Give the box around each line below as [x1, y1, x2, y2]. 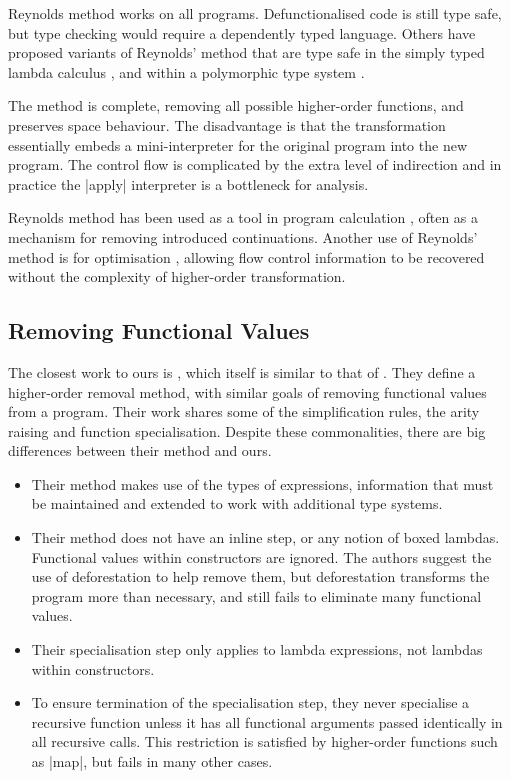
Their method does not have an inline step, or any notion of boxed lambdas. [31, 527, 500, 548]
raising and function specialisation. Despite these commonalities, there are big [8, 420, 486, 441]
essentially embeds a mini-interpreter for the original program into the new [8, 134, 468, 155]
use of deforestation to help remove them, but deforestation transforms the [31, 566, 490, 587]
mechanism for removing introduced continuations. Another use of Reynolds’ [8, 226, 478, 247]
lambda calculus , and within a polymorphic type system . [8, 61, 365, 82]
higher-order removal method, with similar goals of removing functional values [8, 381, 487, 402]
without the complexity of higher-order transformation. [8, 266, 346, 287]
